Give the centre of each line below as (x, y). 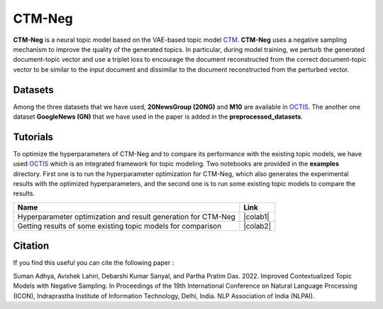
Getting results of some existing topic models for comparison (120, 226)
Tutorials (33, 137)
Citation (31, 246)
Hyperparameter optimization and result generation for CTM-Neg (126, 217)
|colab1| (256, 217)
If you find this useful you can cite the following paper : (94, 263)
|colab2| (257, 226)
